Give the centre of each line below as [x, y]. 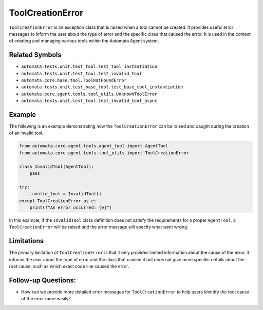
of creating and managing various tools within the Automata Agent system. [84, 41]
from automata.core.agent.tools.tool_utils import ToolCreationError [104, 153]
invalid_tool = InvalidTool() [66, 194]
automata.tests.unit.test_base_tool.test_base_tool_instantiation [102, 87]
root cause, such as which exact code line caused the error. [69, 267]
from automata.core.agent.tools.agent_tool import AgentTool [94, 146]
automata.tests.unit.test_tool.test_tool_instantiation [89, 67]
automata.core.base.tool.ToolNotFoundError [74, 80]
